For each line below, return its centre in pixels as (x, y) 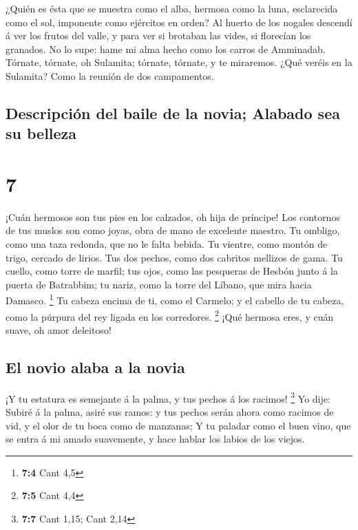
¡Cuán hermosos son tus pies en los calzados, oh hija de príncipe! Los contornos (173, 216)
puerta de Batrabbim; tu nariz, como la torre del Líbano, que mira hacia (159, 284)
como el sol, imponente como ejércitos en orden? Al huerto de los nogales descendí (179, 22)
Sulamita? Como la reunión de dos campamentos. (110, 75)
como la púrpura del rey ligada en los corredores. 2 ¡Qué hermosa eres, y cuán (170, 315)
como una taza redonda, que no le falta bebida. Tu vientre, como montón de (167, 244)
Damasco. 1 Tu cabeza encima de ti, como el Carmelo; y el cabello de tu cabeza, (175, 299)
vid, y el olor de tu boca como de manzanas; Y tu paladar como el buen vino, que (178, 425)
